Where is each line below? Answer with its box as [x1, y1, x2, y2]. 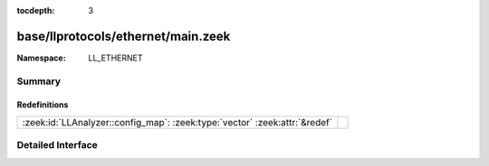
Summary [16, 75, 62, 88]
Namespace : [16, 52, 67, 63]
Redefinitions [16, 99, 69, 110]
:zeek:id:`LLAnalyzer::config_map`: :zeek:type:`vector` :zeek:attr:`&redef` [22, 115, 333, 128]
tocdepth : [16, 5, 55, 15]
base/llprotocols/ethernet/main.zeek [16, 28, 231, 44]
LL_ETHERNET [88, 52, 143, 63]
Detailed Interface [16, 139, 99, 152]
